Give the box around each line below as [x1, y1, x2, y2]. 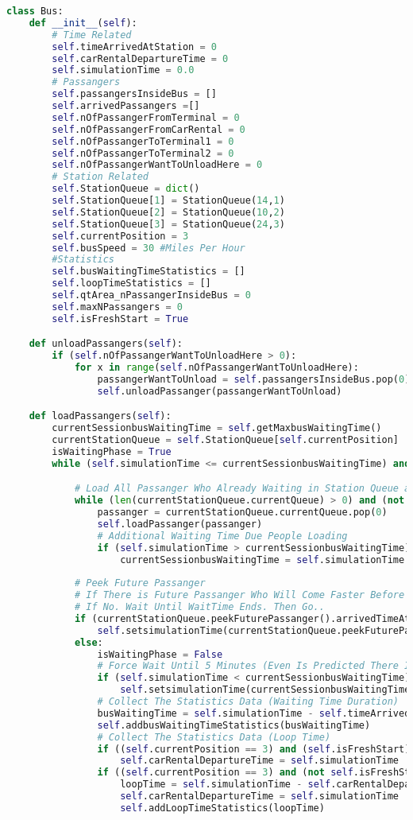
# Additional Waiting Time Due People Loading [97, 530, 348, 542]
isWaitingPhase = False [97, 648, 223, 660]
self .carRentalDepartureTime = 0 [52, 52, 229, 64]
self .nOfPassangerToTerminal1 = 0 [52, 135, 234, 147]
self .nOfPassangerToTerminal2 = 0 [52, 147, 234, 159]
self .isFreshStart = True [52, 313, 189, 325]
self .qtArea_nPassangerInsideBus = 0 [52, 290, 251, 301]
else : [74, 636, 103, 648]
